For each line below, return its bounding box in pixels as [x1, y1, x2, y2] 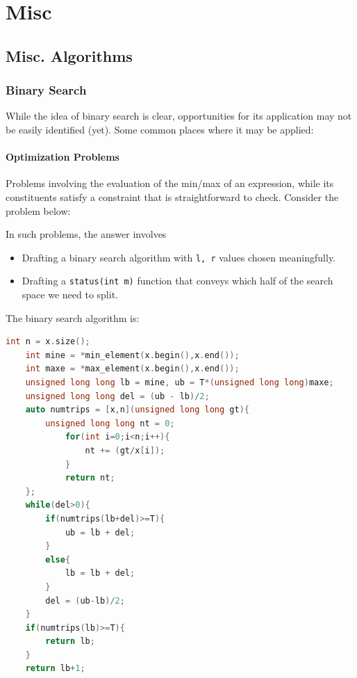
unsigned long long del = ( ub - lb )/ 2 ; [25, 391, 210, 401]
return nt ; [65, 473, 115, 483]
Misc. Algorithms [6, 45, 133, 66]
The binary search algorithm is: [6, 310, 140, 325]
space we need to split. [22, 287, 118, 302]
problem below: [6, 203, 71, 218]
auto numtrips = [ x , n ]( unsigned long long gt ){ [25, 405, 249, 415]
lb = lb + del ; [65, 568, 135, 579]
